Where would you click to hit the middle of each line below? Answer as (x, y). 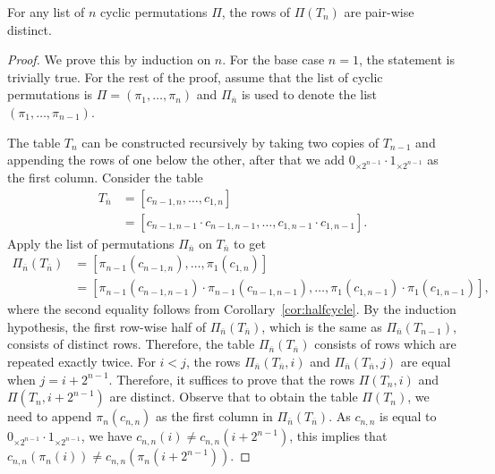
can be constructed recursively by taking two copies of (230, 142)
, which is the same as (322, 326)
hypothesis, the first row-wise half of (107, 326)
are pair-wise (379, 12)
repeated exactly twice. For (81, 361)
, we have (107, 436)
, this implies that (338, 436)
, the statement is (406, 59)
